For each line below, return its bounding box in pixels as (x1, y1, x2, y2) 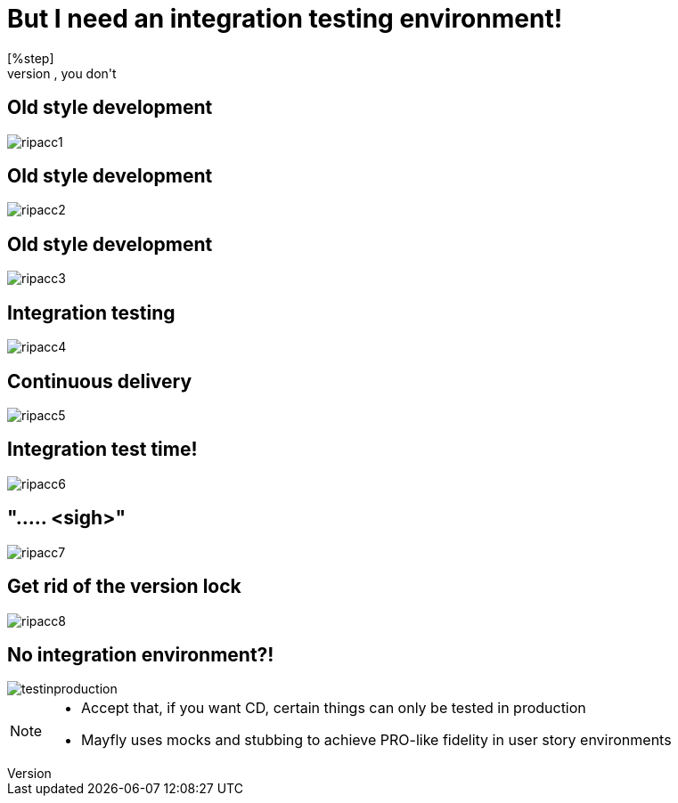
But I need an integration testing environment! (7, 4, 563, 34)
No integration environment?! (7, 643, 274, 666)
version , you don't (7, 65, 117, 81)
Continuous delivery (7, 369, 192, 393)
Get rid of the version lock (7, 575, 241, 598)
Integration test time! (7, 438, 198, 461)
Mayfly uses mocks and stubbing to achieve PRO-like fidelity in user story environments (81, 731, 672, 750)
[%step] (7, 50, 54, 66)
